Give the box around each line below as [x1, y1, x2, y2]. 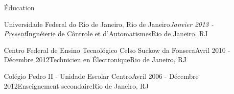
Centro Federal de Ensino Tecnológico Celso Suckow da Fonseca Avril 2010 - [4, 45, 231, 55]
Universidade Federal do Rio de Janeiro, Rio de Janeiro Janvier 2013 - [4, 19, 214, 29]
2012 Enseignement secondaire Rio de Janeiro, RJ [4, 80, 149, 91]
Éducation [4, 2, 35, 12]
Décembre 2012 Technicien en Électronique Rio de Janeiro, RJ [4, 54, 187, 65]
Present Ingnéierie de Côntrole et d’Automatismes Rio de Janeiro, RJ [4, 28, 208, 39]
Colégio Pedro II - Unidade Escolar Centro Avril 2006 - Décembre [4, 70, 199, 81]
